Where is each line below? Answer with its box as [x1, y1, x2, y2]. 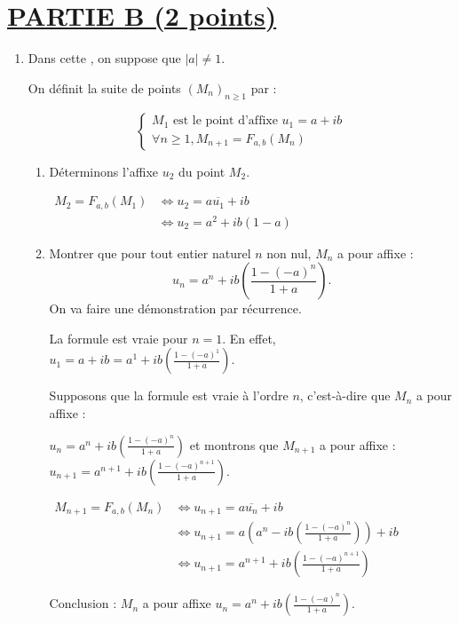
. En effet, [222, 328, 276, 347]
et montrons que [189, 435, 279, 454]
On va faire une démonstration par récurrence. [49, 299, 302, 318]
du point [178, 162, 226, 180]
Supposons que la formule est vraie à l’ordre [49, 386, 289, 405]
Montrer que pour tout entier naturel [49, 243, 251, 262]
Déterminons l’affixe [49, 162, 159, 180]
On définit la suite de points [28, 78, 181, 97]
